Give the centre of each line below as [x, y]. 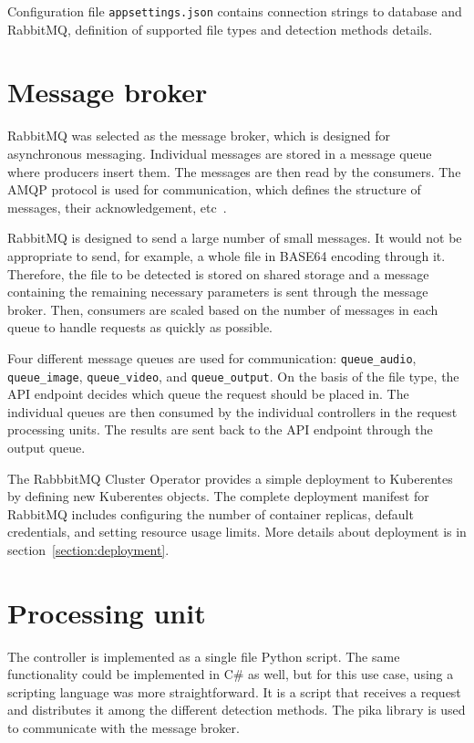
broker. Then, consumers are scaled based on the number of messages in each [223, 309]
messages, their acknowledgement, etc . [117, 207]
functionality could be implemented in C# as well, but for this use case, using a [231, 674]
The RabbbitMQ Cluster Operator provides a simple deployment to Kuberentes [230, 478]
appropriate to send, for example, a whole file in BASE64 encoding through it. [227, 255]
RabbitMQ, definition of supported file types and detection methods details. [220, 29]
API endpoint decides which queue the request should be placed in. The [208, 394]
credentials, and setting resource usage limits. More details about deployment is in [237, 532]
